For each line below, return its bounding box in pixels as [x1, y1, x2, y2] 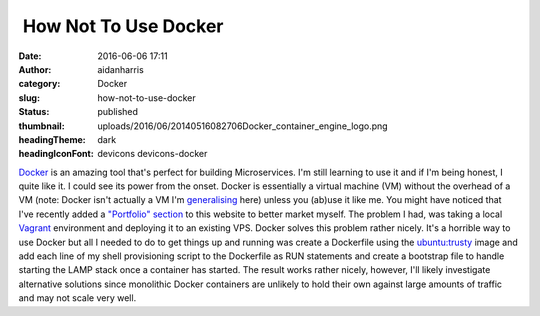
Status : [18, 106, 50, 118]
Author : [18, 63, 52, 75]
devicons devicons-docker [97, 148, 208, 160]
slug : [18, 91, 40, 104]
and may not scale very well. [18, 292, 137, 304]
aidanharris [97, 63, 144, 75]
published [97, 106, 139, 118]
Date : [18, 50, 42, 62]
